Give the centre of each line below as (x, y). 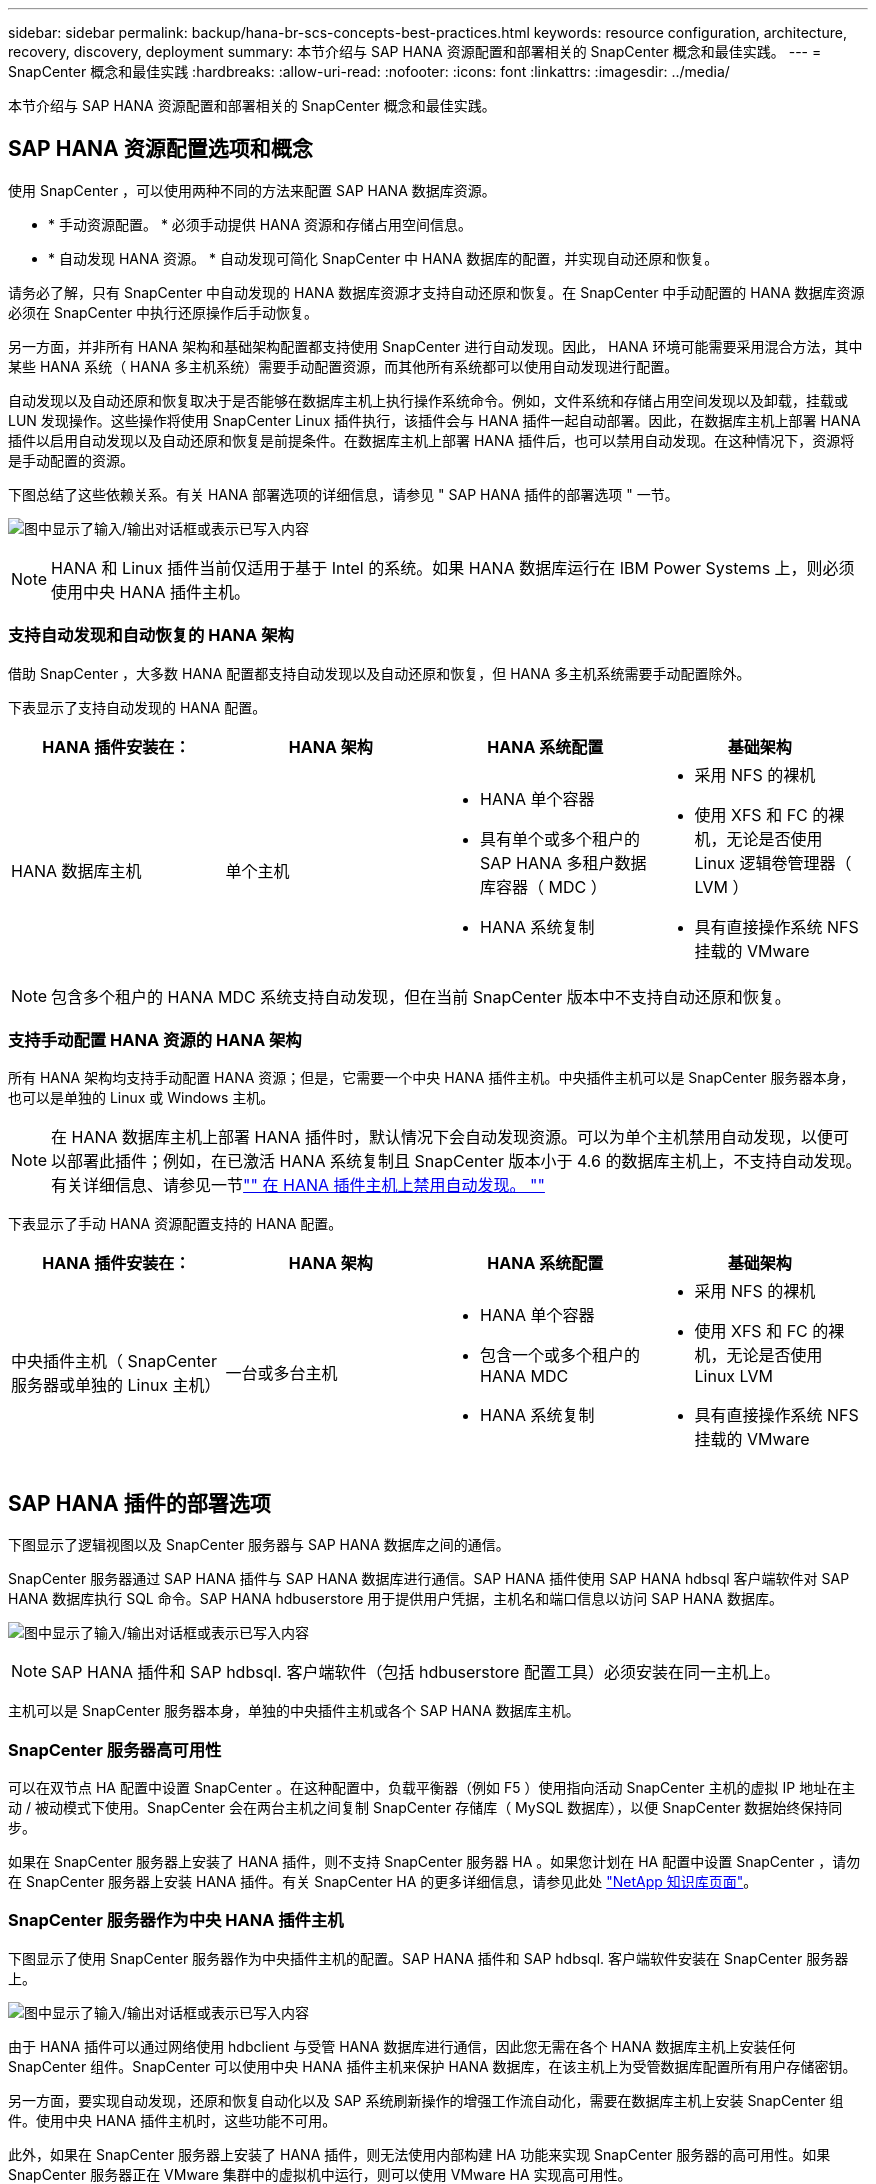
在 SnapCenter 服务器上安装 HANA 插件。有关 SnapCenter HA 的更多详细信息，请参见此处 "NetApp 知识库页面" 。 (383, 1881)
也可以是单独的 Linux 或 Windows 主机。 (141, 1098)
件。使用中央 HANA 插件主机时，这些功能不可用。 (172, 2120)
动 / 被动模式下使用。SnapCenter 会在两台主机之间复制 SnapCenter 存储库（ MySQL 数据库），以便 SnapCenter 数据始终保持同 (425, 1807)
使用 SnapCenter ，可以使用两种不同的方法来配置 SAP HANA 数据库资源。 (252, 190)
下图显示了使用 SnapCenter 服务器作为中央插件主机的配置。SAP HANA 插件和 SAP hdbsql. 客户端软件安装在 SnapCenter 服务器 (428, 1958)
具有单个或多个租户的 (560, 838)
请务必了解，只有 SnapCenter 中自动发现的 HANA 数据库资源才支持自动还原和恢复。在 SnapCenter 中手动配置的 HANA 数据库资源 (436, 292)
